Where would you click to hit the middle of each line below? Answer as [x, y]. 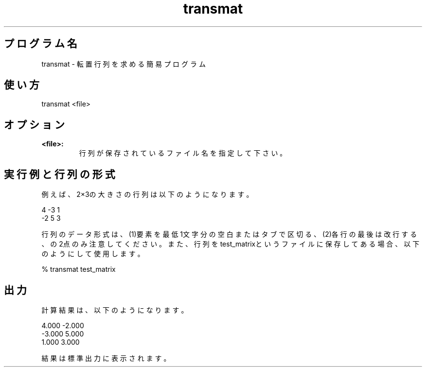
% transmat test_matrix [79, 269]
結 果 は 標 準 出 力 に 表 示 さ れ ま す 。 [106, 358]
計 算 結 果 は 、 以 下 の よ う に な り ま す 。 [115, 310]
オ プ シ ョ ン [34, 124]
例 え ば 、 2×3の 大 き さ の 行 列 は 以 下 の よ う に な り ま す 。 [147, 194]
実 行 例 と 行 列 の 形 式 [60, 174]
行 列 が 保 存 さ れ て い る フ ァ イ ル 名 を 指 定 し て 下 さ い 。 [183, 153]
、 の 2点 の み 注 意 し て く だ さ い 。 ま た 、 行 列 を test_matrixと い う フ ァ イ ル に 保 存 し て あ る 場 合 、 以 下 [231, 244]
